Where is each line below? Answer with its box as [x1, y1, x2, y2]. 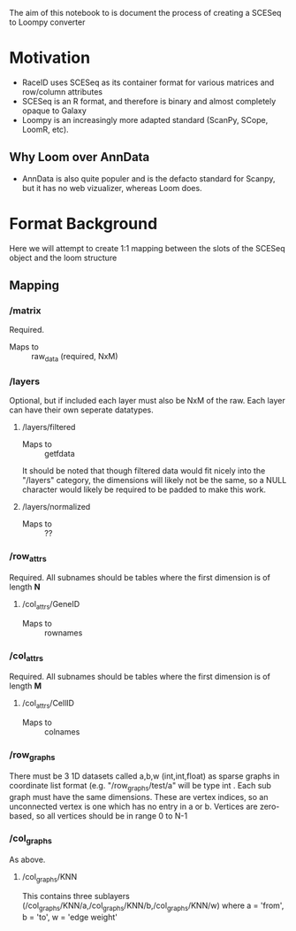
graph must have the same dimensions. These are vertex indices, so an [9, 791, 269, 802]
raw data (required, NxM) [31, 351, 118, 364]
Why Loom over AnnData [9, 150, 150, 165]
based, [9, 810, 34, 821]
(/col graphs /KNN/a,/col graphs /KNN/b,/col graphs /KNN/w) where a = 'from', [21, 900, 285, 912]
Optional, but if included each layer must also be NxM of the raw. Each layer [9, 396, 285, 406]
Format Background [9, 213, 158, 234]
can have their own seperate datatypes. [9, 404, 155, 415]
